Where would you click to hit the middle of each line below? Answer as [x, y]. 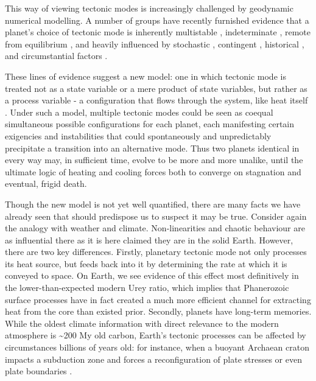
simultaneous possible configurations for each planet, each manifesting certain [150, 124]
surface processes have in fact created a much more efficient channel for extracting [158, 299]
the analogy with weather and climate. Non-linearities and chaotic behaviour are [155, 228]
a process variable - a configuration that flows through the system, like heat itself [156, 100]
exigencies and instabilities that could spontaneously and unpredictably [138, 135]
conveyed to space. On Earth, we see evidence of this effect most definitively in [152, 275]
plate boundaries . [39, 371]
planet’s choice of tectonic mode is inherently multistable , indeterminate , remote [158, 32]
